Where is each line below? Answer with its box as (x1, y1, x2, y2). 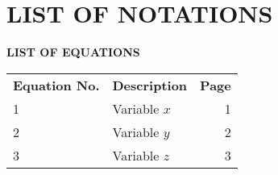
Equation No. (13, 75, 100, 94)
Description (112, 75, 188, 94)
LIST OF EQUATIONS (6, 44, 140, 60)
